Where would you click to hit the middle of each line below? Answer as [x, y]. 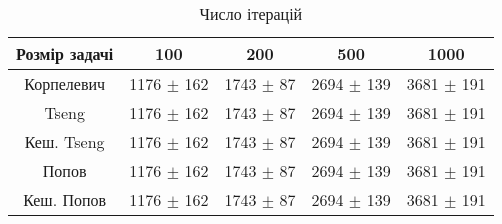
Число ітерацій [251, 13]
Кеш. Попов [65, 199]
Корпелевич [65, 83]
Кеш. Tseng [64, 141]
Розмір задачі [65, 53]
